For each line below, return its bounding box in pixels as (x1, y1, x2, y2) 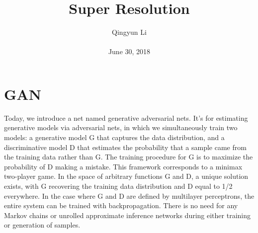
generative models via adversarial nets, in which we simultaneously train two (4, 122, 238, 133)
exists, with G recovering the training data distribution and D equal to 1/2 (4, 181, 233, 191)
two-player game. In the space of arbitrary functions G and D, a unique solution (4, 171, 249, 181)
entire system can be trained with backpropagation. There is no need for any (4, 200, 238, 211)
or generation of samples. (4, 220, 81, 230)
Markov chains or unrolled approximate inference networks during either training (4, 210, 251, 220)
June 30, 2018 (108, 46, 151, 57)
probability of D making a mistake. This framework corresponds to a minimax (4, 161, 243, 171)
